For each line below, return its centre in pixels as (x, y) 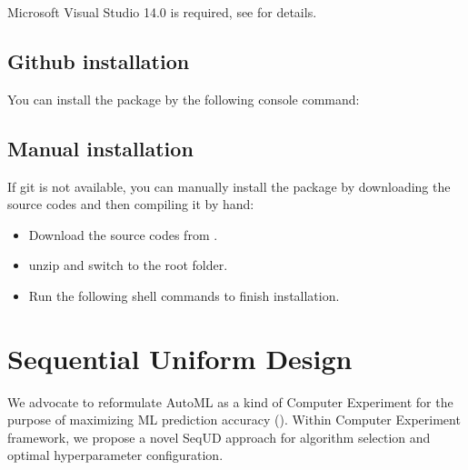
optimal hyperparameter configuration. (115, 455)
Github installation (99, 60)
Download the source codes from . (123, 234)
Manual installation (100, 148)
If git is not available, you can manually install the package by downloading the (229, 186)
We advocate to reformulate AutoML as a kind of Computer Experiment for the (230, 401)
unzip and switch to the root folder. (128, 265)
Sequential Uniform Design (180, 358)
